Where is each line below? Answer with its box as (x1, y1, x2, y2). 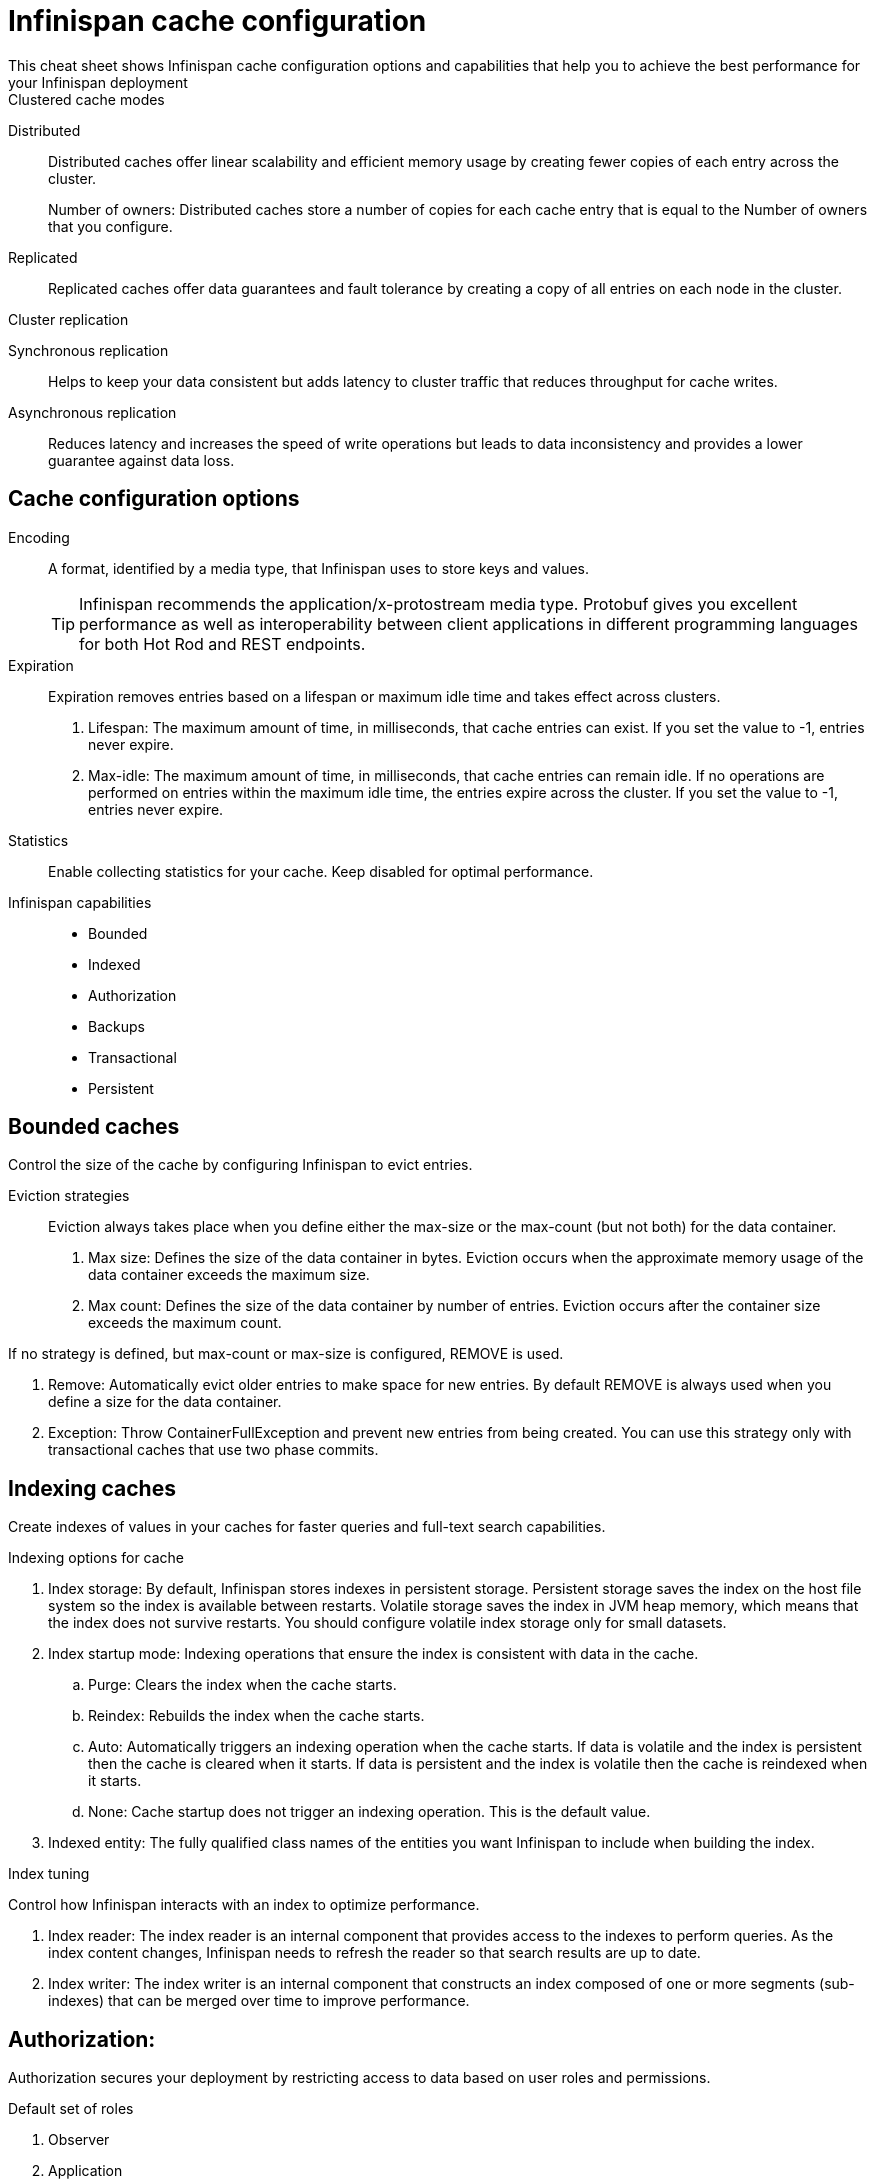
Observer (48, 2131, 110, 2149)
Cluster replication (8, 310, 129, 328)
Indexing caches (8, 1475, 176, 1501)
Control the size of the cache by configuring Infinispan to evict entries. (8, 1156, 473, 1174)
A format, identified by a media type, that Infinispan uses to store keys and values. (48, 559, 590, 577)
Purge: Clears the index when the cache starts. (88, 1676, 397, 1694)
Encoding (8, 528, 70, 546)
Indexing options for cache (8, 1549, 185, 1567)
